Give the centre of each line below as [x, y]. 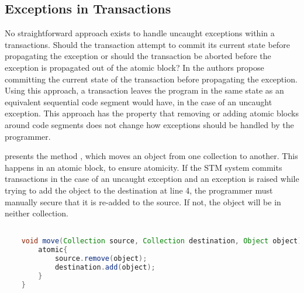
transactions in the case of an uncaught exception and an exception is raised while [152, 179]
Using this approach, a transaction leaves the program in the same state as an [144, 90]
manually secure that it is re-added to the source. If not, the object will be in [143, 201]
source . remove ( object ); [101, 259]
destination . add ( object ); [105, 267]
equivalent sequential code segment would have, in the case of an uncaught [139, 101]
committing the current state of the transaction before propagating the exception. [151, 79]
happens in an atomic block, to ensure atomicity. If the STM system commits [144, 167]
